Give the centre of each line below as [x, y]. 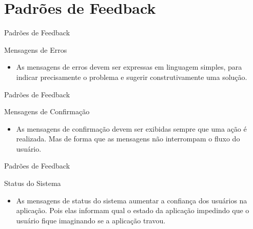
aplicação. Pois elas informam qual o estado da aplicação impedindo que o [133, 210]
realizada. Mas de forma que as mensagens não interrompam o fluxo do [128, 139]
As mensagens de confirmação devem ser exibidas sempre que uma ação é [131, 128]
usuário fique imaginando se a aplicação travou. [91, 220]
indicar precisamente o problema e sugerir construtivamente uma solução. [132, 77]
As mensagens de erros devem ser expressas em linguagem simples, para [129, 67]
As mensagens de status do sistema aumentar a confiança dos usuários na [132, 200]
